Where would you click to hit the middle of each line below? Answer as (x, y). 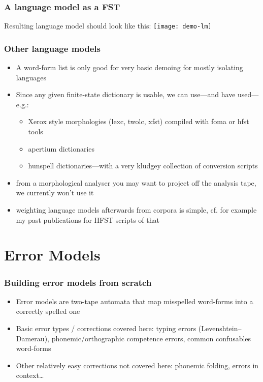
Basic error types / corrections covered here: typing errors (106, 328)
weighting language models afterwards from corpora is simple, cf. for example (136, 210)
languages (31, 77)
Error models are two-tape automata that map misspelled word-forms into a (135, 301)
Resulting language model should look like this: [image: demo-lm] (108, 26)
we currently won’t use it (55, 193)
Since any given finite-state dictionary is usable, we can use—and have (126, 94)
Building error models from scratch (78, 282)
